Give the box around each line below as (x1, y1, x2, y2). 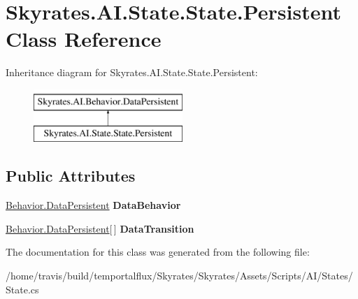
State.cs (6, 282, 39, 296)
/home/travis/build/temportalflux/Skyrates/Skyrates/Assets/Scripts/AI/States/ (6, 268, 353, 283)
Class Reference (6, 24, 162, 53)
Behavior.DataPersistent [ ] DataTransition (6, 221, 194, 235)
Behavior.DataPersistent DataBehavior (6, 198, 181, 212)
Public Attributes (6, 165, 136, 187)
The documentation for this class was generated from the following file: (6, 245, 310, 259)
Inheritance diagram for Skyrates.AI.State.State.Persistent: (6, 65, 258, 80)
